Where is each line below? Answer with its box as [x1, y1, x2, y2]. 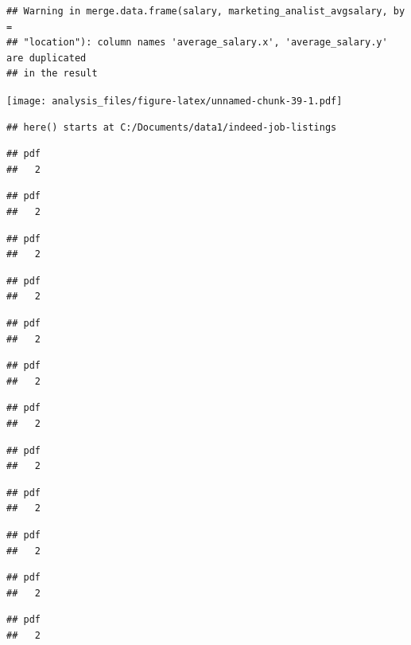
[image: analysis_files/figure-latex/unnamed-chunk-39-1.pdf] [6, 95, 343, 107]
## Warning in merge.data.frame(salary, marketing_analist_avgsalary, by [6, 6, 405, 17]
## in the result [6, 68, 98, 80]
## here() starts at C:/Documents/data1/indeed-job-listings [6, 121, 337, 133]
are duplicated [6, 52, 87, 64]
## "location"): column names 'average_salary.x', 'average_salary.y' [6, 37, 388, 49]
